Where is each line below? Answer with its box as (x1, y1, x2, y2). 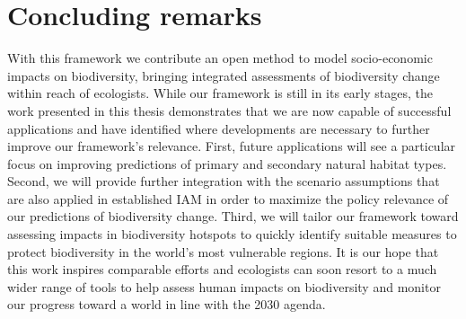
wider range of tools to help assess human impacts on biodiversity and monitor (7, 277, 441, 296)
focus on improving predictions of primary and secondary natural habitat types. (7, 154, 447, 173)
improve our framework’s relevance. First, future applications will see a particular (7, 137, 456, 155)
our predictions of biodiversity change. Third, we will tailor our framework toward (7, 207, 459, 226)
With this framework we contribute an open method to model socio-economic (7, 49, 433, 67)
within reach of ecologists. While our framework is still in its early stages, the (7, 84, 433, 102)
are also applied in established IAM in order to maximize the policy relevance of (7, 189, 449, 208)
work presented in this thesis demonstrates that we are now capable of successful (7, 101, 452, 120)
